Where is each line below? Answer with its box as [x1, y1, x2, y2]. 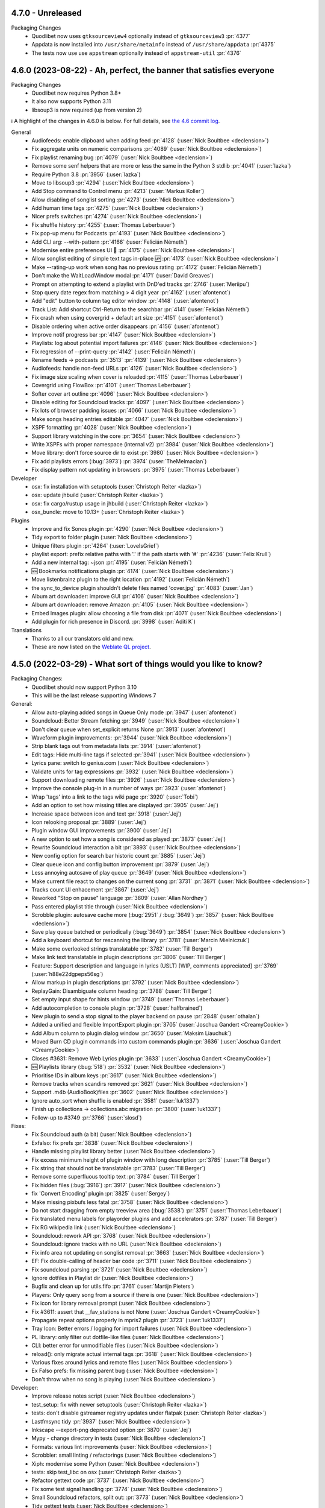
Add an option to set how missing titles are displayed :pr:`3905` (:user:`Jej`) [31, 802, 219, 809]
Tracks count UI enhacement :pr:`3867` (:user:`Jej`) [31, 886, 159, 893]
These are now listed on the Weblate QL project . [31, 643, 151, 651]
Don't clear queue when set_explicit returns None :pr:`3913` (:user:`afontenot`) [31, 726, 226, 733]
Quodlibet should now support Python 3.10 [31, 683, 137, 691]
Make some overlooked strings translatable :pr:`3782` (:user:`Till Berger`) [31, 945, 213, 952]
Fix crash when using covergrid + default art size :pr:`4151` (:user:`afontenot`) [31, 314, 224, 322]
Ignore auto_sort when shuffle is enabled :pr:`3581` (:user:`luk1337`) [31, 1097, 200, 1104]
